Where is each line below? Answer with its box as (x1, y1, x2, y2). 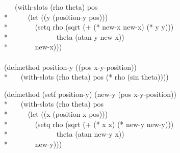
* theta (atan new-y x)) (4, 129, 124, 139)
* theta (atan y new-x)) (4, 31, 124, 42)
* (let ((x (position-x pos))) (4, 108, 108, 119)
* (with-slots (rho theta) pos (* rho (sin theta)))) (4, 71, 169, 82)
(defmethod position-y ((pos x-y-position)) (4, 61, 137, 72)
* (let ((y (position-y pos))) (4, 11, 108, 22)
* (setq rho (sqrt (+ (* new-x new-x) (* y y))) (4, 21, 174, 32)
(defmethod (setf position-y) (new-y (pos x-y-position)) (4, 88, 176, 99)
